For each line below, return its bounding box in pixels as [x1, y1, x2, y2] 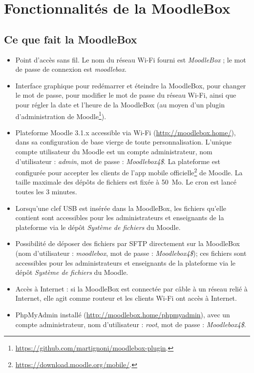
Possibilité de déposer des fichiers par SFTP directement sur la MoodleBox [15, 238, 240, 249]
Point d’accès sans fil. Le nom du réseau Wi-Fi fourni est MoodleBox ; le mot [15, 54, 246, 64]
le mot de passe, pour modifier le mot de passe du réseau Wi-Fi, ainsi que [15, 90, 236, 100]
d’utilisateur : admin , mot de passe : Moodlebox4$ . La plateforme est [15, 156, 220, 166]
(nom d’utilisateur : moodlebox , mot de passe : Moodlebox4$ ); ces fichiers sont [15, 248, 247, 258]
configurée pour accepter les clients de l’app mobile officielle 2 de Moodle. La [15, 166, 243, 177]
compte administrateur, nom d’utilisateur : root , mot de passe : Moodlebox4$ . [15, 319, 246, 329]
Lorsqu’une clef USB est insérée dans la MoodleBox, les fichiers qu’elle [15, 203, 227, 213]
